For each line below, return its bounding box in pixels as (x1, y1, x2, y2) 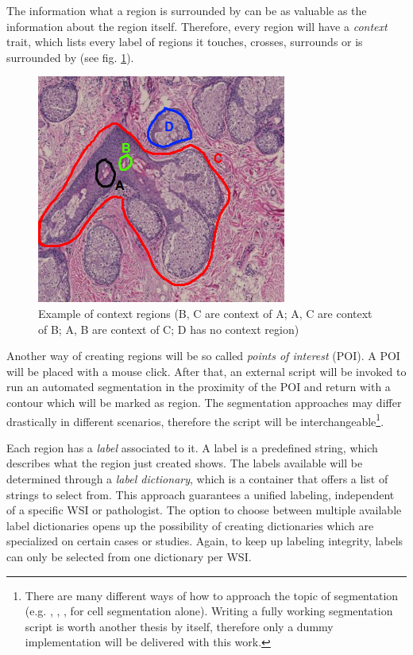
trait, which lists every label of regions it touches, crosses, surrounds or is (6, 33, 363, 50)
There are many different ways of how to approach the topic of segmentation (25, 587, 399, 603)
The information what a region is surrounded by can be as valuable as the (6, 2, 367, 18)
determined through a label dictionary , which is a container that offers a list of (6, 470, 388, 486)
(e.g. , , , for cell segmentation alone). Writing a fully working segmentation (25, 603, 393, 619)
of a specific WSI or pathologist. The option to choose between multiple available (6, 502, 402, 518)
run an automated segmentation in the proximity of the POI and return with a (6, 378, 391, 395)
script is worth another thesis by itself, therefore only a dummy (25, 618, 334, 634)
